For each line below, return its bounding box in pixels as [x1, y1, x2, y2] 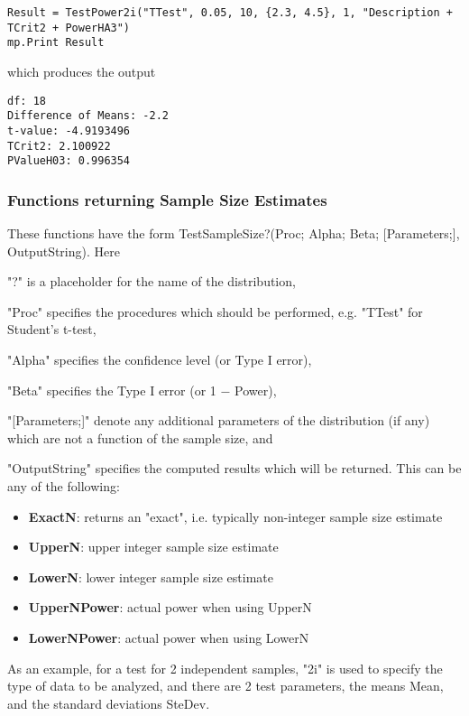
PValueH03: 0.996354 [7, 154, 131, 168]
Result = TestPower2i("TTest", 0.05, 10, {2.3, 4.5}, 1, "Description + [7, 6, 453, 19]
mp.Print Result [7, 36, 105, 50]
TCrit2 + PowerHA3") [7, 21, 131, 34]
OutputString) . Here [7, 241, 120, 260]
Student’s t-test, [7, 320, 97, 339]
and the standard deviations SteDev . [7, 693, 210, 712]
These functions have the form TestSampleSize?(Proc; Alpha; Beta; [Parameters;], [7, 224, 460, 243]
